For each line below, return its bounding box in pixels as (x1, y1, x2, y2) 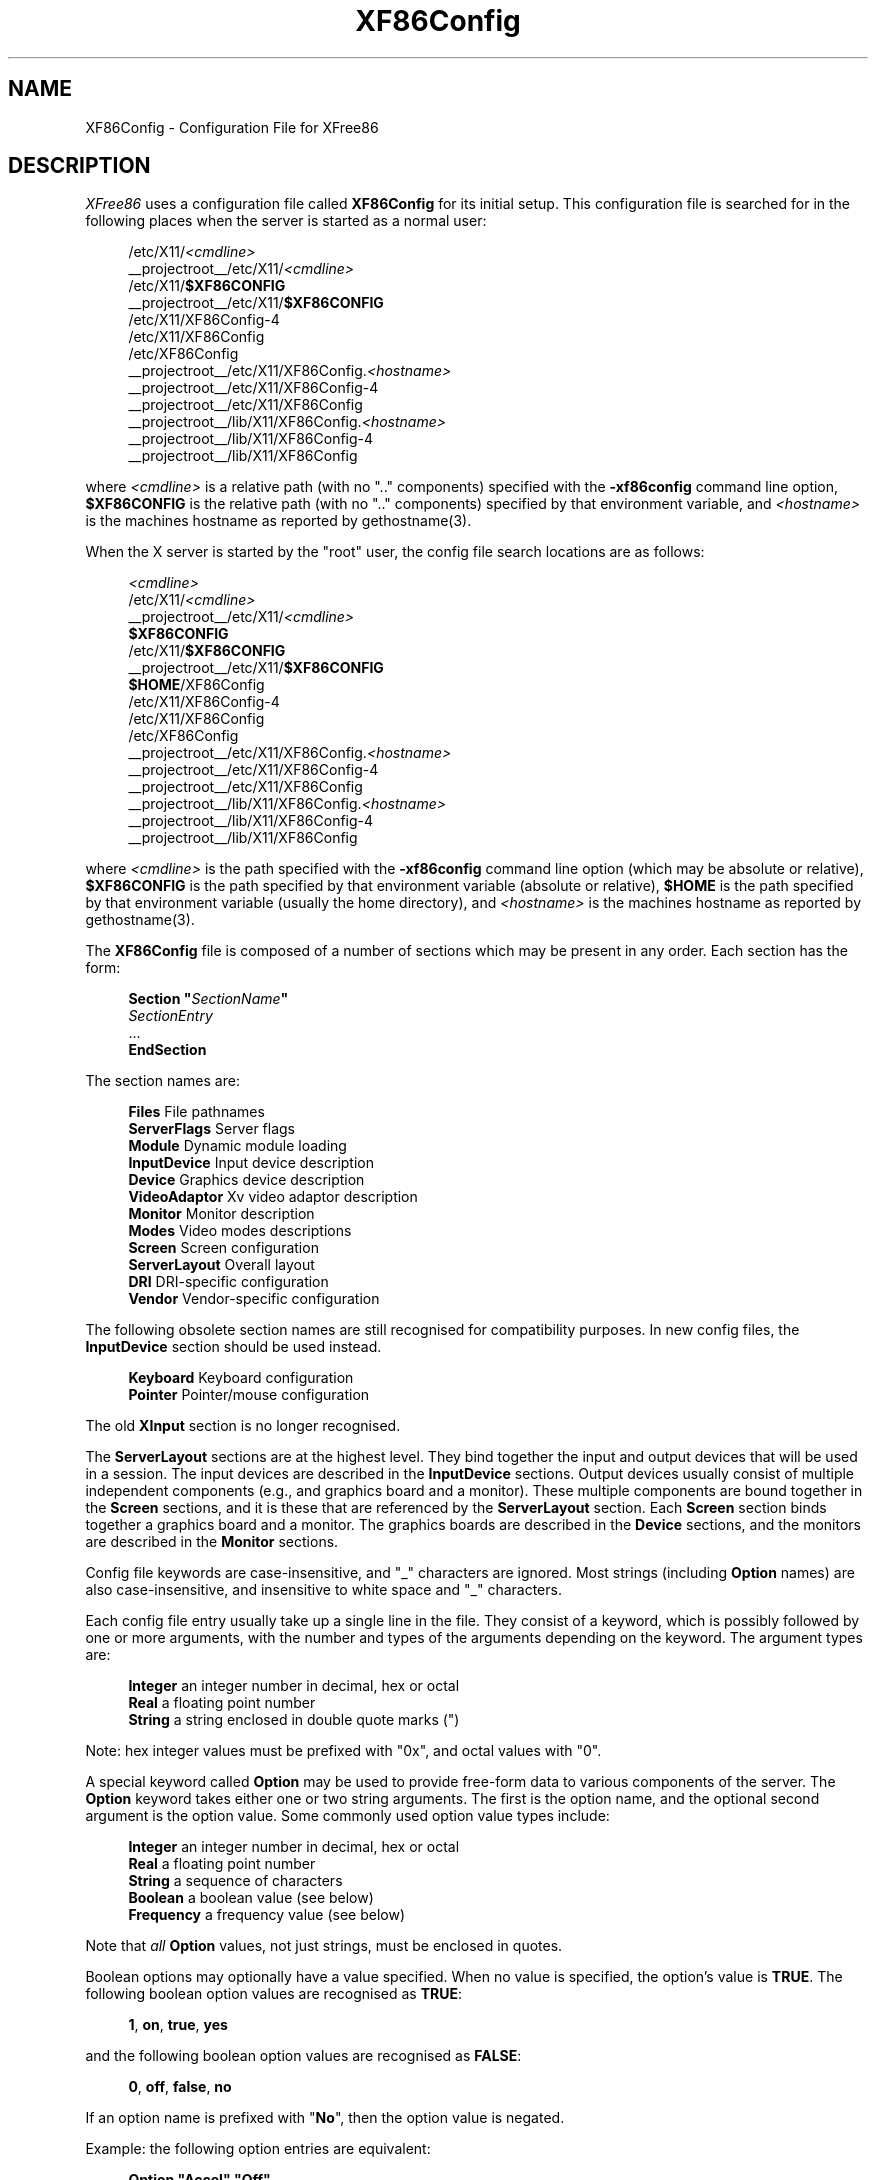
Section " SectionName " (128, 990, 289, 1008)
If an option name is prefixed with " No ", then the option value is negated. (85, 2109, 565, 2127)
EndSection (128, 1041, 207, 1059)
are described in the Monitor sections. (85, 1533, 339, 1551)
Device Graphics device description (128, 1171, 365, 1189)
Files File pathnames (128, 1103, 265, 1121)
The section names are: (85, 1072, 240, 1090)
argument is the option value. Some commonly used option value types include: (85, 1807, 610, 1825)
